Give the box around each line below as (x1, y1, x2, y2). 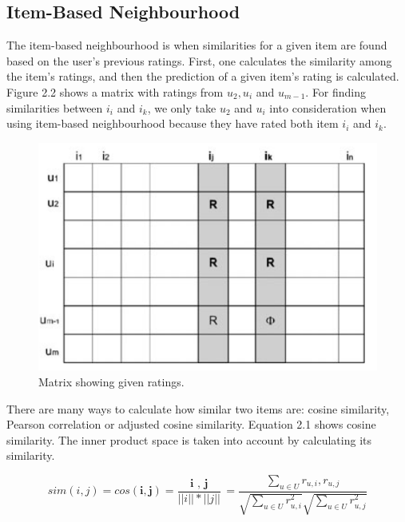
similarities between (6, 99, 103, 116)
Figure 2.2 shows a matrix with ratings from (6, 83, 224, 100)
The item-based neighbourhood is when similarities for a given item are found (6, 37, 387, 53)
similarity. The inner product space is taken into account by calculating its (6, 431, 371, 448)
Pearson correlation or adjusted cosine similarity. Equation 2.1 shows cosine (6, 416, 376, 433)
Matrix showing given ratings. (38, 374, 185, 390)
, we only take (147, 99, 216, 116)
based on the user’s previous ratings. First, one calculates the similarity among (6, 52, 392, 69)
